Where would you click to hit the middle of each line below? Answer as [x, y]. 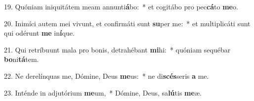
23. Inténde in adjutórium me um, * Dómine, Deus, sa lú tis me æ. [103, 92]
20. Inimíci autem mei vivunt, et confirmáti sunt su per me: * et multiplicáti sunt [127, 23]
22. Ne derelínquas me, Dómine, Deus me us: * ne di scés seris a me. [106, 76]
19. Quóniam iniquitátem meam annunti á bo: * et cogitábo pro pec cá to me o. [121, 6]
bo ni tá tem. [21, 59]
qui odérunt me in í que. [39, 33]
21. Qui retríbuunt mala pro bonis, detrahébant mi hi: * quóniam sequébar [117, 49]
